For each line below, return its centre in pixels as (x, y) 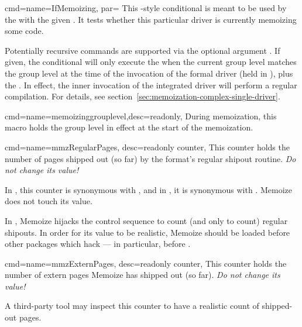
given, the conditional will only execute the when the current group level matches (151, 62)
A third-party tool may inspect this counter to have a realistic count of (132, 306)
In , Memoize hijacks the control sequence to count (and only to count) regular (146, 220)
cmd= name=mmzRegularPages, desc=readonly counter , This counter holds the (147, 147)
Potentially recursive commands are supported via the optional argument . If (143, 50)
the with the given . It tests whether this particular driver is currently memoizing (151, 19)
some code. (24, 31)
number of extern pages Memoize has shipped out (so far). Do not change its (143, 275)
